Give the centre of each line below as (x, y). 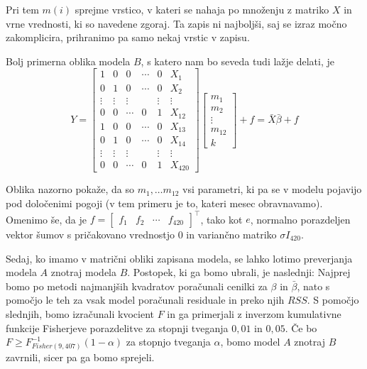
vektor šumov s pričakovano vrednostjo (90, 235)
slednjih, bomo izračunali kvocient (80, 314)
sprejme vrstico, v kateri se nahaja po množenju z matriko (202, 9)
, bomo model (250, 342)
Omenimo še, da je (46, 219)
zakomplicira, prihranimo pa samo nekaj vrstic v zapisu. (128, 37)
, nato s (313, 286)
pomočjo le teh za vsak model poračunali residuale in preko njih (145, 300)
